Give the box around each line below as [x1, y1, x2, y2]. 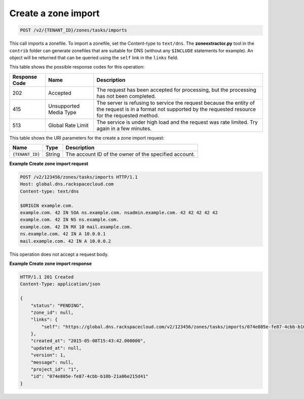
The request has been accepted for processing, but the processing [96, 86, 257, 93]
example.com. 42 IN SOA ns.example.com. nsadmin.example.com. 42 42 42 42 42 [20, 210, 218, 216]
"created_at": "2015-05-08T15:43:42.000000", [30, 338, 146, 344]
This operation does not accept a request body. [9, 251, 109, 257]
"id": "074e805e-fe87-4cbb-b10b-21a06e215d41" [30, 374, 149, 379]
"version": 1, [30, 352, 66, 358]
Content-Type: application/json [20, 281, 101, 287]
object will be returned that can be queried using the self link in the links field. [9, 54, 178, 60]
